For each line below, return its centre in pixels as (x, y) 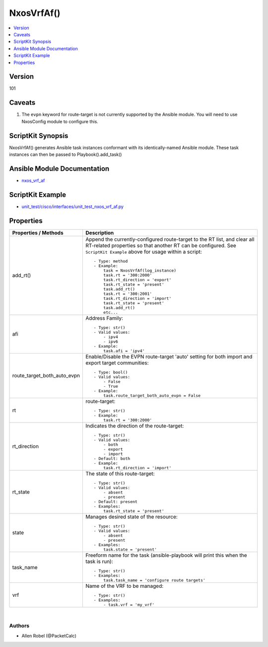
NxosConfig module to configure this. (60, 121)
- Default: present (115, 502)
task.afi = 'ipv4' (124, 351)
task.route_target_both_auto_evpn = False (152, 395)
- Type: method (111, 261)
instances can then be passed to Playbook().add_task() (66, 154)
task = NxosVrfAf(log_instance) (140, 270)
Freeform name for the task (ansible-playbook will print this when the (167, 555)
